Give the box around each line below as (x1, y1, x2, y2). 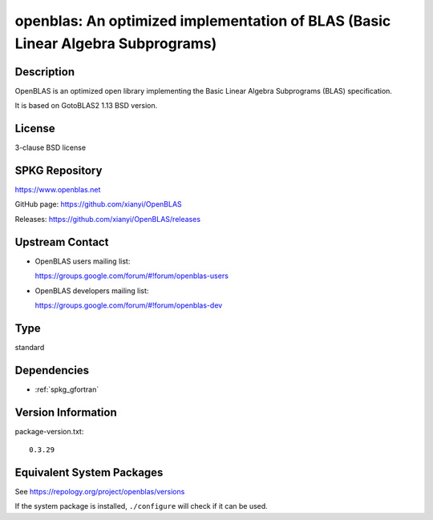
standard (14, 342, 45, 352)
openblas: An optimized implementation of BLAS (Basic (14, 12, 391, 30)
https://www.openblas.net (14, 185, 101, 195)
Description (14, 65, 75, 79)
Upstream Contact (14, 235, 109, 248)
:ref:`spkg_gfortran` (34, 385, 99, 394)
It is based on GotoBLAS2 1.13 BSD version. (14, 101, 158, 111)
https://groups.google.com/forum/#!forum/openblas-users (34, 271, 229, 280)
